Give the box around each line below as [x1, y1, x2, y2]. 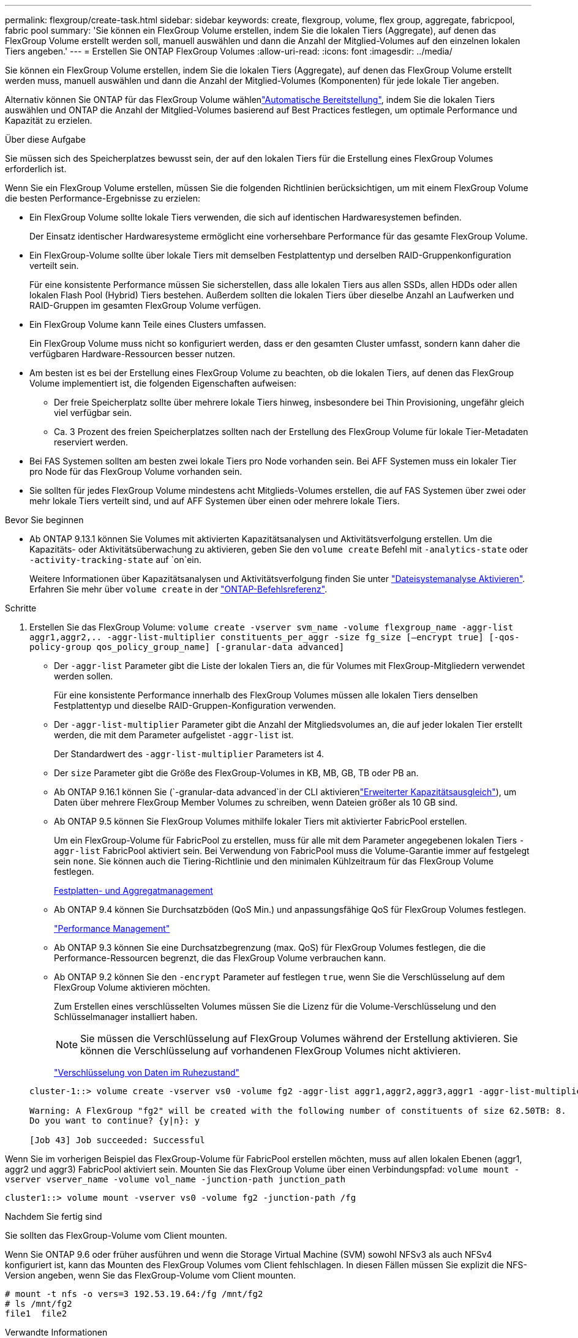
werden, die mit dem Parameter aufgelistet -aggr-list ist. [54, 730, 294, 740]
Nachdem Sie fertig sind [5, 1211, 102, 1222]
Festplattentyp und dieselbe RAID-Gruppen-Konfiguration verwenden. [54, 700, 336, 711]
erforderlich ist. [5, 164, 67, 174]
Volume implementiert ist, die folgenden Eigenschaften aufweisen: [29, 378, 296, 388]
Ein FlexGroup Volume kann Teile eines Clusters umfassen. [29, 319, 266, 330]
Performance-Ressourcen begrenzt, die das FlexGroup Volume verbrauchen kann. [54, 953, 386, 963]
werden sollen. [54, 671, 113, 681]
